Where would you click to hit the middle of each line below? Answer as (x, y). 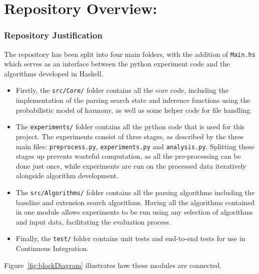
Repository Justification (53, 35)
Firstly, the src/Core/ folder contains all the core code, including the (122, 90)
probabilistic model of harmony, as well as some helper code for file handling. (134, 110)
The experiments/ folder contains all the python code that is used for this (130, 127)
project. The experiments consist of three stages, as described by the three (130, 136)
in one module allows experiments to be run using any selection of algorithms (134, 212)
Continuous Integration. (52, 248)
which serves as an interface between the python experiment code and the (117, 64)
